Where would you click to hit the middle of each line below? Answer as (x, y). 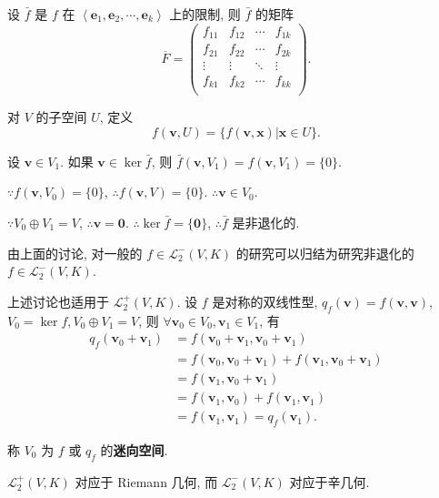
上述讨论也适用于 (58, 301)
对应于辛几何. (329, 481)
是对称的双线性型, (265, 301)
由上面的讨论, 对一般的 (75, 253)
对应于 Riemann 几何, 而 (146, 481)
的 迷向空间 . (134, 449)
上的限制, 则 (205, 14)
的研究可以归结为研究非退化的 (325, 253)
